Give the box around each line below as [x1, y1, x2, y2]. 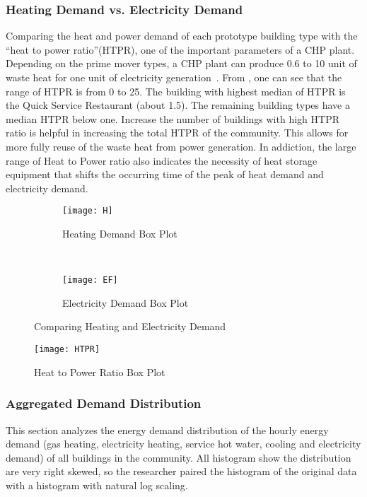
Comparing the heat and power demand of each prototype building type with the [6, 28, 358, 43]
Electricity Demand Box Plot [62, 295, 189, 310]
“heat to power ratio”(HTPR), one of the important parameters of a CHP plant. [6, 42, 355, 57]
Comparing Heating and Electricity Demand [34, 319, 226, 334]
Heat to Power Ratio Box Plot [34, 364, 165, 379]
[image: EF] [62, 275, 118, 286]
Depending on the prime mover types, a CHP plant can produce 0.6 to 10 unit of [6, 56, 357, 71]
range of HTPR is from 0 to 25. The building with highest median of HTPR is [6, 83, 346, 98]
